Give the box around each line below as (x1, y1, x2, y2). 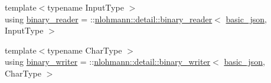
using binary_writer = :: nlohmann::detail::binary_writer (5, 55, 211, 68)
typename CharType (47, 44, 122, 56)
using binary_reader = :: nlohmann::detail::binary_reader (5, 12, 213, 25)
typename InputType (47, 1, 124, 13)
